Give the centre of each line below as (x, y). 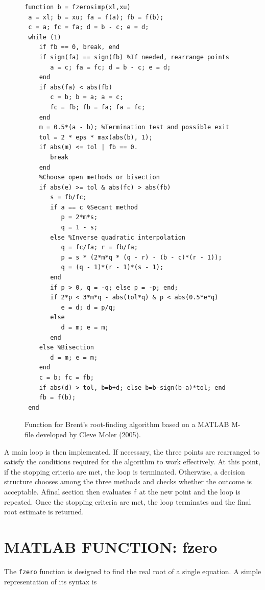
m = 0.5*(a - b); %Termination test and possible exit (134, 127)
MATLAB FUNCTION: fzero (111, 546)
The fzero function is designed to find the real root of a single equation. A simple (133, 571)
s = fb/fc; (68, 197)
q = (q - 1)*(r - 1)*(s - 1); (112, 267)
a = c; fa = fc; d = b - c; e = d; (111, 67)
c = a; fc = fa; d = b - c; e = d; (89, 27)
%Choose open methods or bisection (99, 178)
